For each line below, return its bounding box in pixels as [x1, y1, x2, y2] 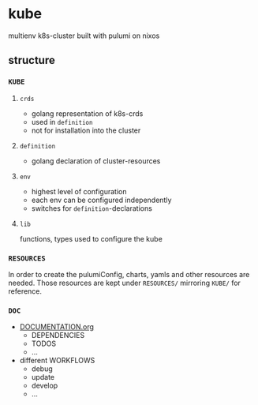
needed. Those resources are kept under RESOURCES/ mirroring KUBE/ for [8, 278, 241, 287]
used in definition [31, 117, 93, 126]
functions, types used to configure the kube [19, 234, 163, 243]
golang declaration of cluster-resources [31, 156, 161, 166]
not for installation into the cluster [31, 126, 141, 135]
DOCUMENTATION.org [19, 322, 95, 332]
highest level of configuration [31, 186, 127, 196]
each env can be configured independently [31, 195, 172, 204]
